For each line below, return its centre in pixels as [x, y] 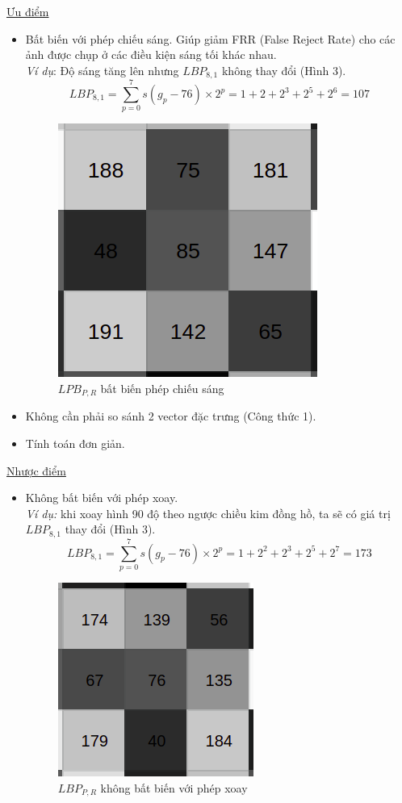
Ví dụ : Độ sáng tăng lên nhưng [102, 70]
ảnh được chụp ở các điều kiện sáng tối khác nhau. [151, 54]
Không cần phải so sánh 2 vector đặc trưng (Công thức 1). [171, 416]
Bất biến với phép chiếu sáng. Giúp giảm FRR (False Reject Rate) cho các [210, 38]
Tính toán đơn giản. [75, 443]
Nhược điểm [36, 470]
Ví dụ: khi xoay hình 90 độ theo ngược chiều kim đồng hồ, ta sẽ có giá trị [208, 513]
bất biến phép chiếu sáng [162, 388]
